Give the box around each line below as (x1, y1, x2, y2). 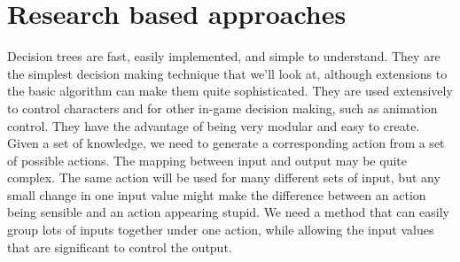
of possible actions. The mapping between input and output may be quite (7, 150, 407, 169)
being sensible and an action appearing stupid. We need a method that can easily (7, 203, 449, 221)
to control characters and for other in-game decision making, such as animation (7, 98, 438, 117)
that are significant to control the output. (7, 237, 232, 256)
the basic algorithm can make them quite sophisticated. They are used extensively (7, 81, 453, 100)
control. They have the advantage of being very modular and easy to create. (7, 116, 420, 135)
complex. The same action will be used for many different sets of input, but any (7, 168, 441, 187)
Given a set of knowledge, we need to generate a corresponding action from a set (7, 134, 445, 152)
